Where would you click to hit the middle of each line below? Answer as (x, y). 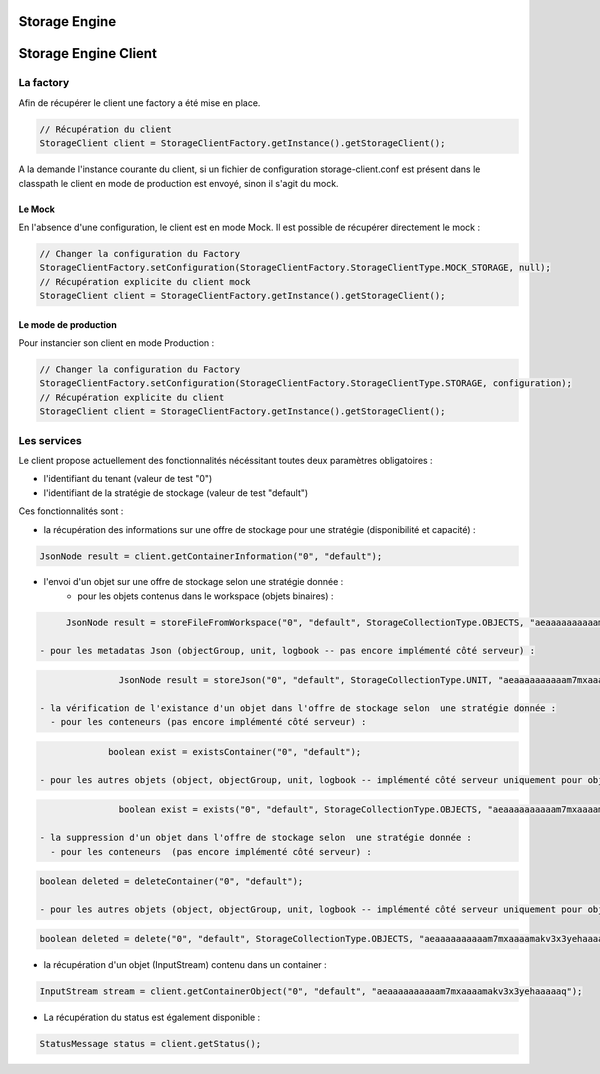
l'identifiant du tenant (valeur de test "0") (128, 479)
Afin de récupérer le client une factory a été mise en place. (139, 102)
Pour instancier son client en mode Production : (116, 343)
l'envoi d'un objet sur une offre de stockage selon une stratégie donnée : (193, 582)
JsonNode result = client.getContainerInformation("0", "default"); (211, 556)
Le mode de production (67, 324)
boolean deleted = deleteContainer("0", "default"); (171, 881)
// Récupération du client (105, 129)
